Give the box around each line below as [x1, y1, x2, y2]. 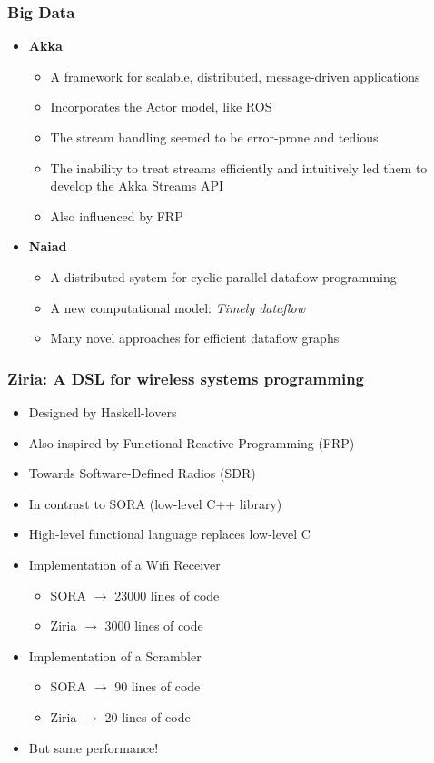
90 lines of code [114, 677, 201, 696]
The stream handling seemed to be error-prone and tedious [50, 128, 379, 146]
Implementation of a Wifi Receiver [28, 554, 221, 573]
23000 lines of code [114, 585, 220, 604]
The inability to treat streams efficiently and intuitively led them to [50, 158, 428, 177]
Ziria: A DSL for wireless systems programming [7, 367, 365, 389]
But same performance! [28, 738, 159, 757]
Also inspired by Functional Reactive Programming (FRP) [28, 433, 355, 452]
